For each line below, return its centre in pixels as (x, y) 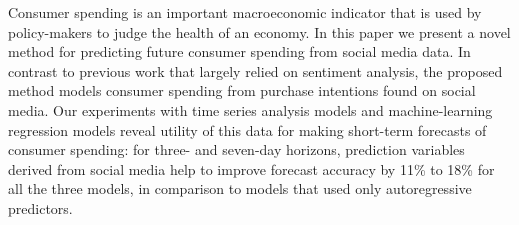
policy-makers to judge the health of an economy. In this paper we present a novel (259, 31)
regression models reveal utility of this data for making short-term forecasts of (247, 129)
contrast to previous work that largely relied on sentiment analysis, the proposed (255, 70)
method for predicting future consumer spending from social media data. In (239, 51)
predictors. (40, 207)
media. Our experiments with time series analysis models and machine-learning (250, 109)
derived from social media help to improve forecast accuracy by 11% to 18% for (251, 168)
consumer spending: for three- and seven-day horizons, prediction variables (236, 149)
